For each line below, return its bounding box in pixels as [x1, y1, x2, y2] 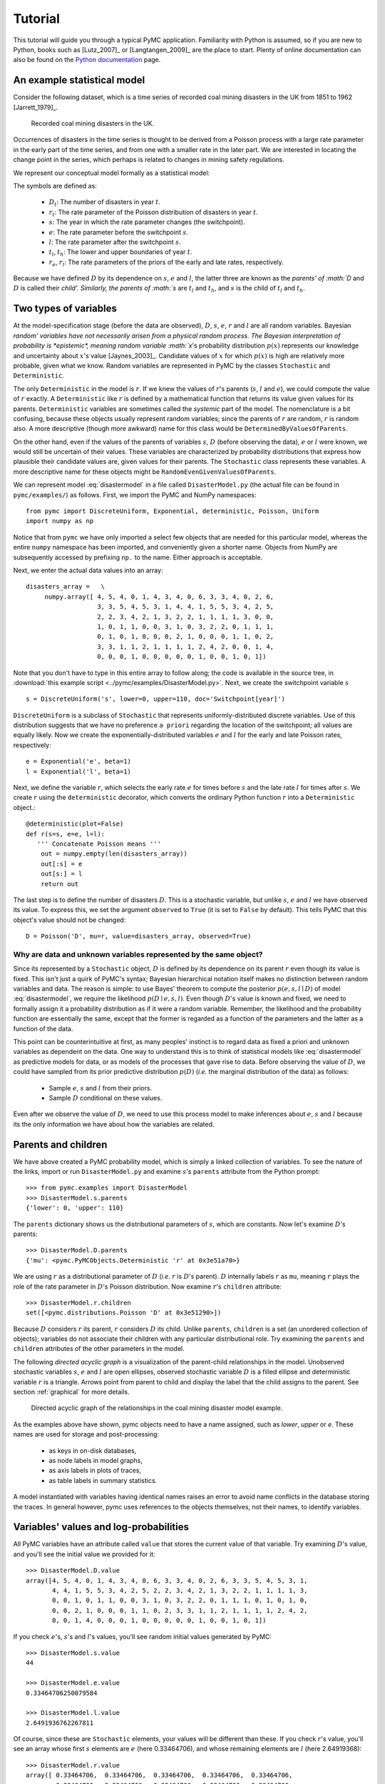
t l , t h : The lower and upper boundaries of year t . [48, 248, 192, 258]
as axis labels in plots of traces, [48, 1466, 142, 1475]
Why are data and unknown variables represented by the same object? [13, 949, 263, 959]
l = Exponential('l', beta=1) [26, 767, 132, 776]
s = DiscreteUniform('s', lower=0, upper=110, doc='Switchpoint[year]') [26, 695, 285, 703]
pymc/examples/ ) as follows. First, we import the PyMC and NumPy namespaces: [13, 490, 257, 499]
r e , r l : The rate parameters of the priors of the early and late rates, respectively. [48, 258, 284, 268]
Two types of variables [13, 303, 117, 315]
